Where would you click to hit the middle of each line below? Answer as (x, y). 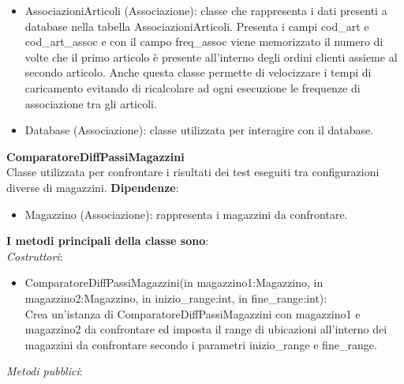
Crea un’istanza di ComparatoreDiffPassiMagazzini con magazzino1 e (193, 313)
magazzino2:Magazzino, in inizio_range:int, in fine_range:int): (176, 297)
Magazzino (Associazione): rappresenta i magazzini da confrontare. (186, 214)
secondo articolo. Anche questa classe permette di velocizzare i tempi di (198, 72)
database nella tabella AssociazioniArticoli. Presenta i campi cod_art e (197, 26)
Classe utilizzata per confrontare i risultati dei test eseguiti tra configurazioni (193, 172)
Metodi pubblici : (45, 371)
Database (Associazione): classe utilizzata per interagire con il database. (199, 130)
